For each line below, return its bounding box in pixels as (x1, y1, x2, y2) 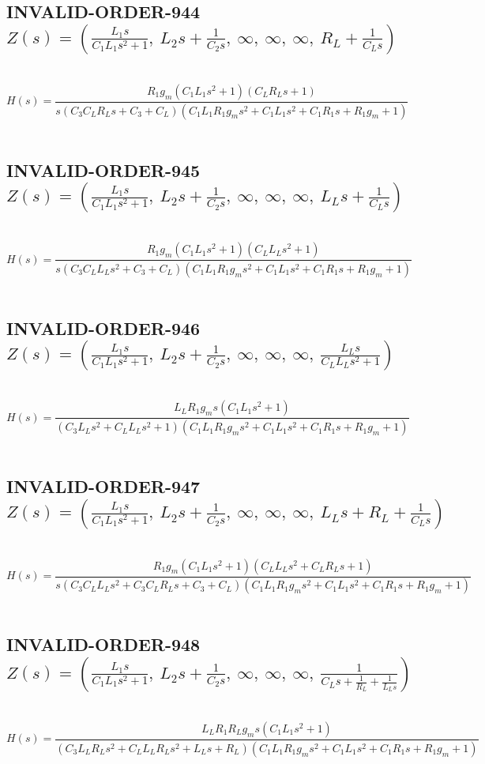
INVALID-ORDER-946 (6, 315, 201, 340)
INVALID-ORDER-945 (6, 157, 201, 182)
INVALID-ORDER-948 (6, 632, 201, 657)
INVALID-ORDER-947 (6, 474, 201, 499)
